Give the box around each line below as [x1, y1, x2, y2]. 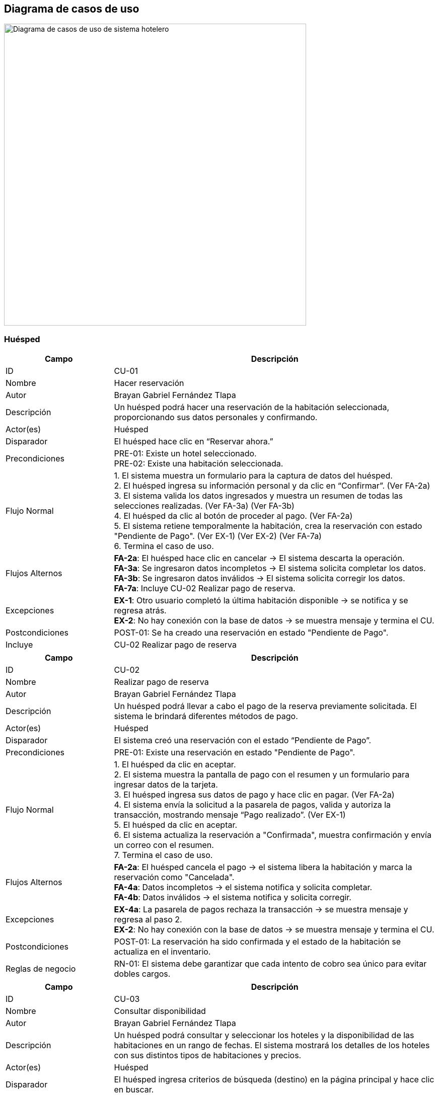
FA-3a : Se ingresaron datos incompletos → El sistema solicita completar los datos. [114, 563, 426, 574]
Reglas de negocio [6, 964, 76, 974]
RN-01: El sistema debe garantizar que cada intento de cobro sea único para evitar [114, 959, 427, 969]
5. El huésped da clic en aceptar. [114, 820, 238, 830]
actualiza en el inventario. [114, 947, 211, 957]
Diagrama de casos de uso [4, 3, 139, 15]
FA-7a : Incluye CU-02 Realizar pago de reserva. [114, 583, 296, 594]
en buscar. [114, 1084, 154, 1095]
